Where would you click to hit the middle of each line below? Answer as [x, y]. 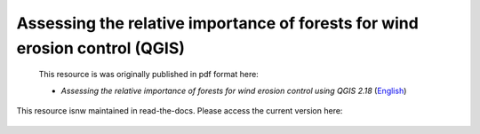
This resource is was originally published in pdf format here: [149, 75]
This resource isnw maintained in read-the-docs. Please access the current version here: [180, 111]
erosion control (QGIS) [101, 48]
